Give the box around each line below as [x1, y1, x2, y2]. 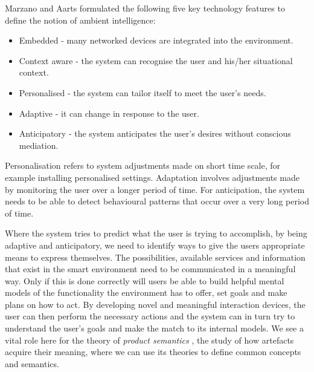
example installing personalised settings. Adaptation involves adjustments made [5, 171, 300, 183]
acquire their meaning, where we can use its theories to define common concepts [5, 345, 301, 358]
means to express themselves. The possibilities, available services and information [5, 250, 306, 263]
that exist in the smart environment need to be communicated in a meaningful [5, 263, 296, 275]
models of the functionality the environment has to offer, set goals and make [5, 286, 287, 299]
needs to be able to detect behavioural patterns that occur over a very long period [5, 195, 309, 207]
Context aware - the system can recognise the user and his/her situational [19, 54, 293, 67]
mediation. [19, 139, 59, 151]
